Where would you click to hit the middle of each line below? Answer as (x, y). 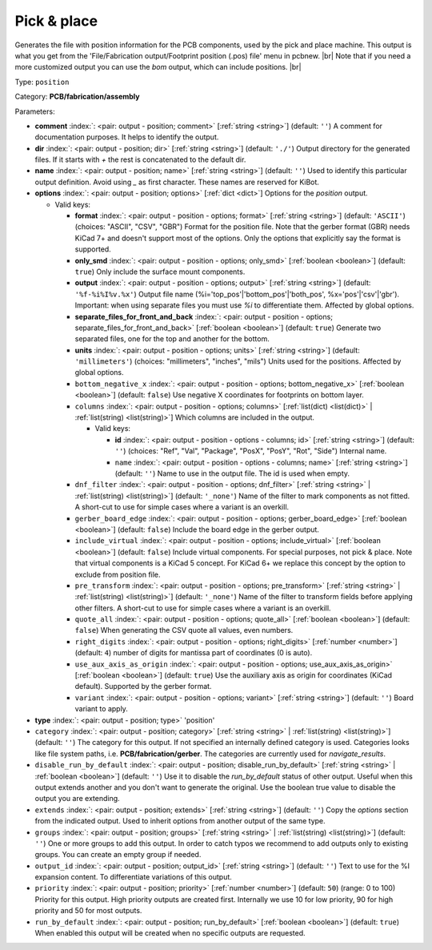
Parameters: (35, 111)
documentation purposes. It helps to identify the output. (127, 137)
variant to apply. (101, 709)
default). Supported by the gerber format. (143, 686)
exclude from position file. (118, 574)
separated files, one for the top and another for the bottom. (172, 339)
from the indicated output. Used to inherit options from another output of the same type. (180, 821)
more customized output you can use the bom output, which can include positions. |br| (158, 67)
